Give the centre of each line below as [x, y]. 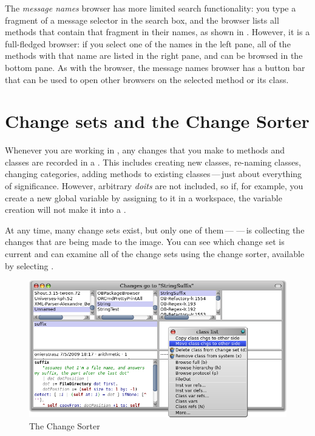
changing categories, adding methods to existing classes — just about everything [154, 174]
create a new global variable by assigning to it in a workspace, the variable [144, 197]
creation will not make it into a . [66, 210]
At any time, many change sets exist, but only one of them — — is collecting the [155, 230]
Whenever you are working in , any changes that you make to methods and [145, 150]
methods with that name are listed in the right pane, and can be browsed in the [154, 55]
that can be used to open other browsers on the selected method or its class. [147, 79]
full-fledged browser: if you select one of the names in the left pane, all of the [148, 43]
